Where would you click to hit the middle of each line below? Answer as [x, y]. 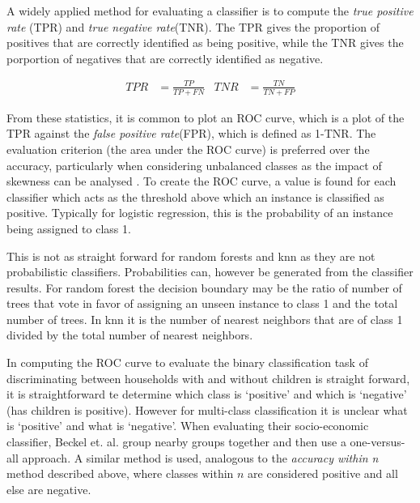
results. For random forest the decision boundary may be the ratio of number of [204, 287]
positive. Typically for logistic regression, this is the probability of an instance [200, 213]
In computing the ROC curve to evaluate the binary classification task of [187, 362]
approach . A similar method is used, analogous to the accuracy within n [200, 457]
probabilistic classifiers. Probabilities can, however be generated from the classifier [210, 272]
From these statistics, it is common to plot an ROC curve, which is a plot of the [206, 117]
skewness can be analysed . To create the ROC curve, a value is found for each [202, 181]
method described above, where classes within [120, 473]
